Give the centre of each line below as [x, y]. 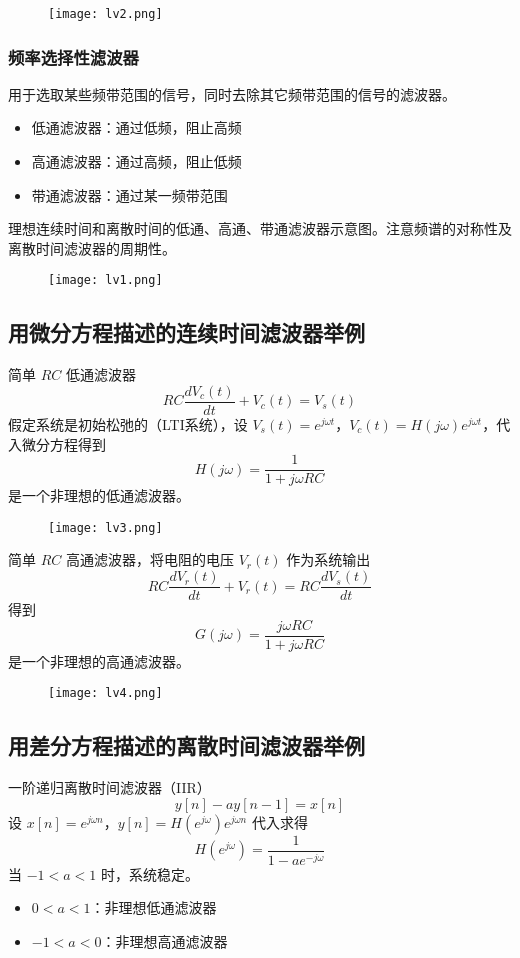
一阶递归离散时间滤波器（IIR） [109, 787]
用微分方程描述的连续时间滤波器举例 [186, 332]
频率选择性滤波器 [73, 56]
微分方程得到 [63, 443]
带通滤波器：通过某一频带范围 [129, 194]
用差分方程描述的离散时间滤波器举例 [186, 745]
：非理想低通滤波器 [153, 907]
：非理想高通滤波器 [164, 940]
